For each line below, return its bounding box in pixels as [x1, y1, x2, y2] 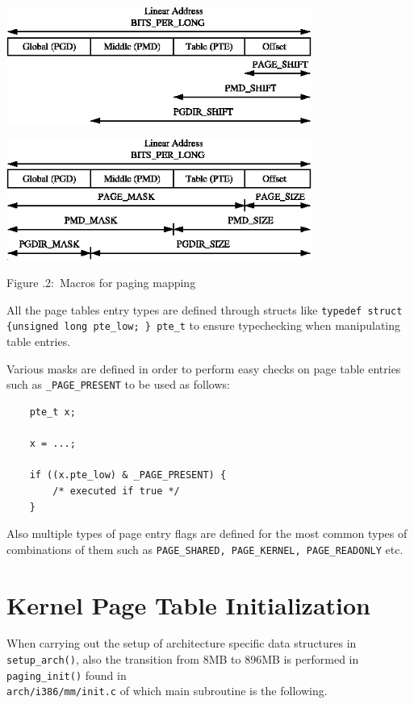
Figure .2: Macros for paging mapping [6, 274, 196, 291]
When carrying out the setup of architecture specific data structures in [6, 635, 357, 652]
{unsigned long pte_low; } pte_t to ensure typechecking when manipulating [6, 317, 401, 334]
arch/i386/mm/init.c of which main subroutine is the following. [6, 682, 328, 699]
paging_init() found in [6, 666, 127, 683]
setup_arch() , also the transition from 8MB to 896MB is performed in [6, 651, 359, 668]
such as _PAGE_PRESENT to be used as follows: [6, 376, 230, 393]
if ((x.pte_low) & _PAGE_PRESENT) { [29, 469, 227, 481]
